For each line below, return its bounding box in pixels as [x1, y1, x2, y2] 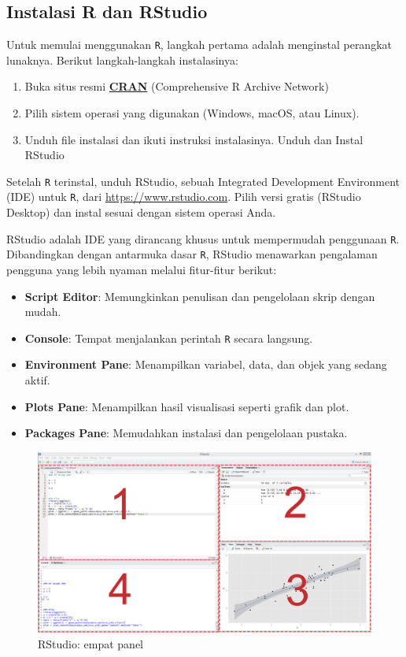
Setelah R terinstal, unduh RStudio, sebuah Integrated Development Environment [6, 173, 400, 189]
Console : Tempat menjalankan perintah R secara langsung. [24, 329, 313, 346]
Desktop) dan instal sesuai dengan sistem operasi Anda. [6, 204, 276, 221]
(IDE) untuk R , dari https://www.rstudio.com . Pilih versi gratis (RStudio [6, 188, 361, 205]
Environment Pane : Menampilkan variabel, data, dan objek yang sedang [24, 356, 387, 373]
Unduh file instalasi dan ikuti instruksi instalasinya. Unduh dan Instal [24, 131, 364, 147]
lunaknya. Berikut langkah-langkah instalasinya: [6, 51, 238, 68]
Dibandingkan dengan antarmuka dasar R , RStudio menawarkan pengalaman [6, 246, 378, 262]
